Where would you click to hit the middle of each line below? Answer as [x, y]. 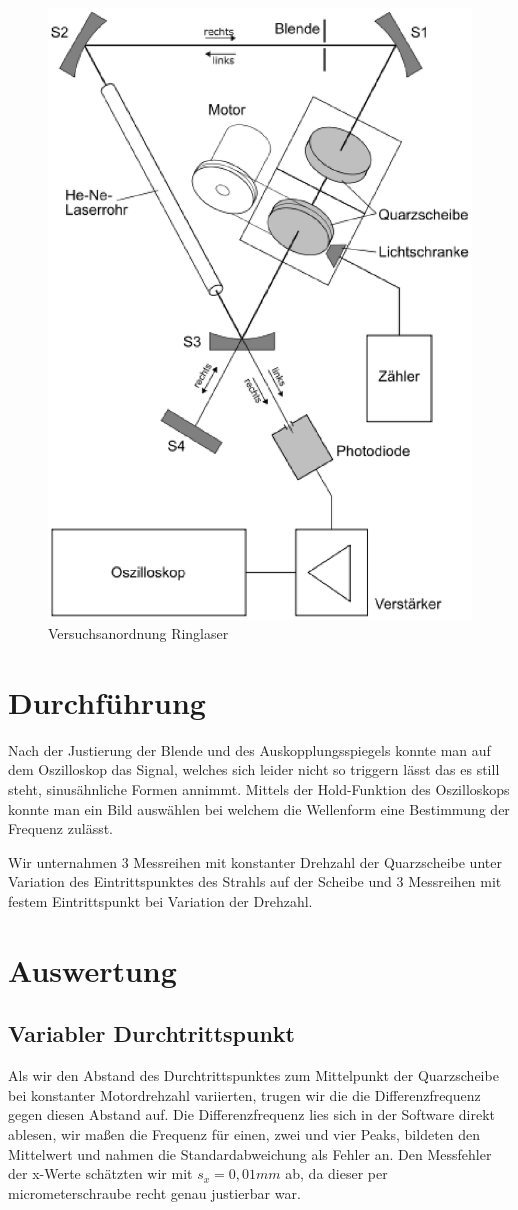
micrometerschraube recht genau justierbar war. [154, 1192]
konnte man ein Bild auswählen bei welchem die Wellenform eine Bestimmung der [259, 808]
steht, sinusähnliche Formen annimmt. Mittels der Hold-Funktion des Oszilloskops [259, 789]
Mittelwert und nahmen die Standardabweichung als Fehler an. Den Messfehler [250, 1153]
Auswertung [92, 969]
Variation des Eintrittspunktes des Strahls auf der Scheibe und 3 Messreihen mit [255, 881]
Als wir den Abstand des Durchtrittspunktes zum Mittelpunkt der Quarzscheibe [253, 1075]
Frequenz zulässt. [60, 828]
